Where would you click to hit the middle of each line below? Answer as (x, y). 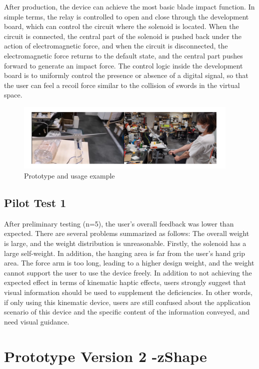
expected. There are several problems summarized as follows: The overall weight (127, 233)
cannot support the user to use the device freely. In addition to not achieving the (128, 272)
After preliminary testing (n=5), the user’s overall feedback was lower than (119, 223)
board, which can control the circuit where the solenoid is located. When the (121, 26)
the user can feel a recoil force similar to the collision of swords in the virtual (122, 85)
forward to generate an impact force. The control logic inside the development (123, 65)
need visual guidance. (37, 321)
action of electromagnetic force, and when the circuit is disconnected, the (116, 46)
